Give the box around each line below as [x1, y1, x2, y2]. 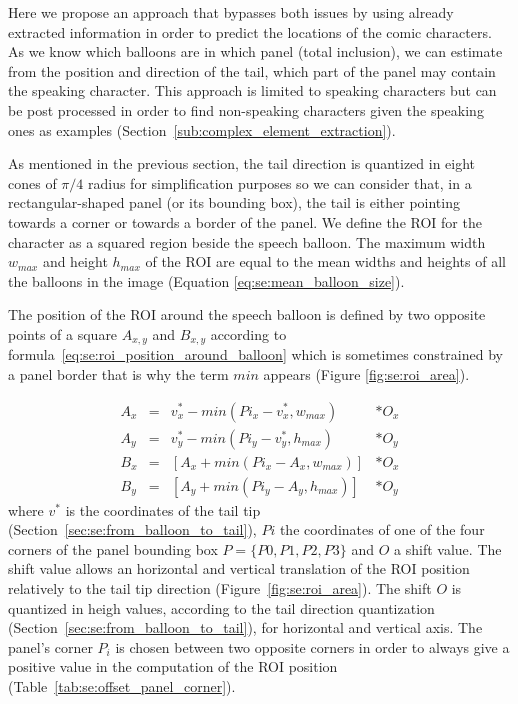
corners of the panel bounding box [8, 538, 218, 559]
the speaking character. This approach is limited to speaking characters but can [8, 80, 497, 101]
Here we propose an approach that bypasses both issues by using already [8, 2, 454, 22]
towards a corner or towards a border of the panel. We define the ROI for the [8, 211, 482, 232]
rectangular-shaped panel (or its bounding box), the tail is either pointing [8, 192, 460, 213]
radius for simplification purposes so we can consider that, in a [87, 172, 472, 193]
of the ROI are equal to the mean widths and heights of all [145, 251, 506, 272]
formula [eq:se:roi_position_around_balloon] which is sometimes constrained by [8, 344, 503, 365]
